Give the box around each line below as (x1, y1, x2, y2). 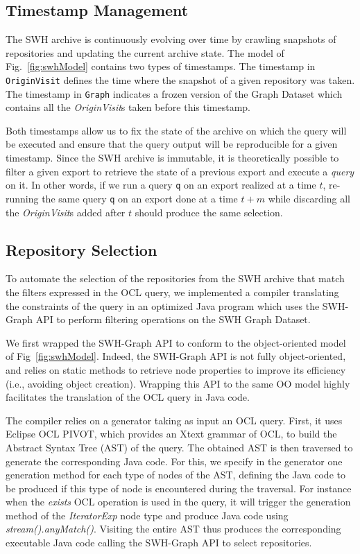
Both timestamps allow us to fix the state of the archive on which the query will (6, 123, 347, 137)
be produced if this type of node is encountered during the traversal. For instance (6, 481, 352, 495)
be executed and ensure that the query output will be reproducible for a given (6, 137, 338, 151)
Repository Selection (6, 239, 157, 260)
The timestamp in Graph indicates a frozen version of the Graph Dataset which (6, 86, 343, 101)
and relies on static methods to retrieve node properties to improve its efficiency (6, 362, 346, 376)
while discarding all (268, 191, 350, 205)
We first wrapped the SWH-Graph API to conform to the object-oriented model (6, 335, 346, 349)
